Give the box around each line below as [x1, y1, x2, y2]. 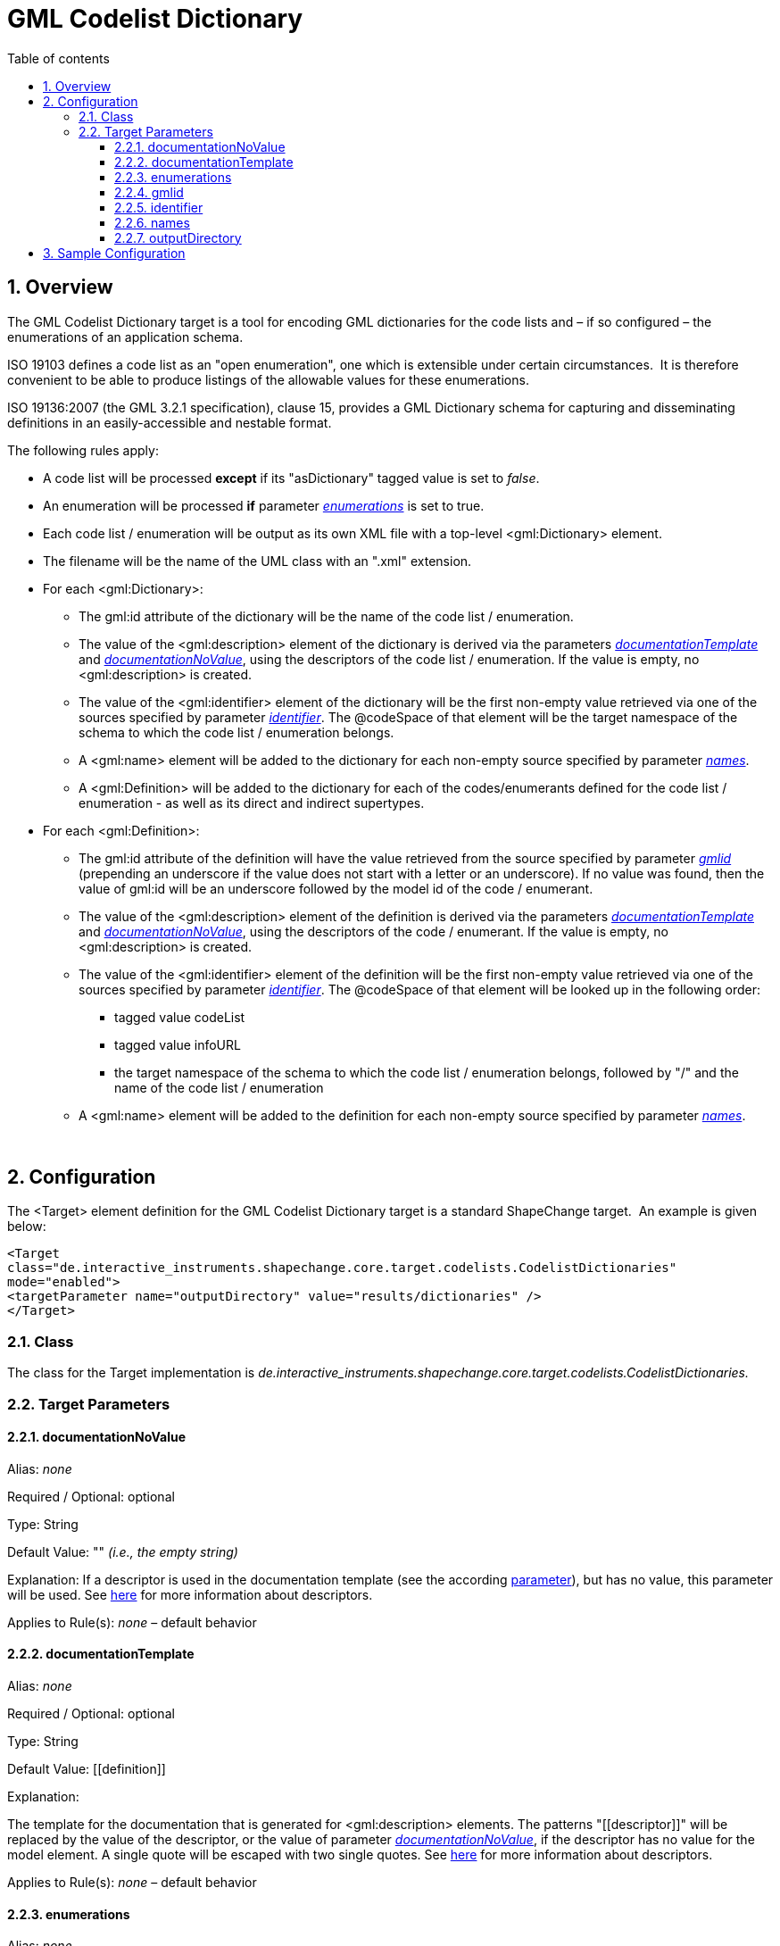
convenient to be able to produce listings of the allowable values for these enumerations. [7, 371, 529, 387]
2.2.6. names [114, 214, 190, 230]
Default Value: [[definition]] [7, 1761, 166, 1776]
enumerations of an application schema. [7, 328, 244, 345]
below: [7, 1218, 46, 1235]
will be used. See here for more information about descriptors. [7, 1586, 373, 1602]
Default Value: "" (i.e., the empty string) [7, 1543, 238, 1559]
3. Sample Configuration [43, 245, 186, 261]
